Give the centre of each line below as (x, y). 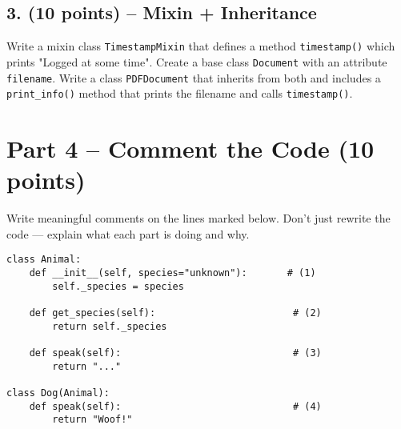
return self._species (110, 326)
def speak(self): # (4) (175, 406)
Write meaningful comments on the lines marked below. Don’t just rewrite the (198, 218)
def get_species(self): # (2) (175, 313)
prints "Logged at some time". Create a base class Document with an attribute (197, 61)
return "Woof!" (92, 420)
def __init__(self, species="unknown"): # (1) (172, 273)
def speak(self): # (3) (175, 353)
